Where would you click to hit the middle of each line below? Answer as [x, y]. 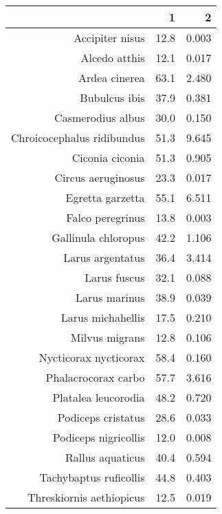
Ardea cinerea [112, 78]
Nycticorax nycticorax [92, 357]
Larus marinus [110, 297]
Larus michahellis [103, 317]
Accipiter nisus [109, 38]
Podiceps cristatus [101, 417]
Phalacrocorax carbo [95, 377]
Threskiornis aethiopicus [86, 497]
